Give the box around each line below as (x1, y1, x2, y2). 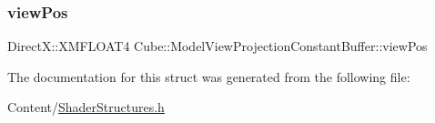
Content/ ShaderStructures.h (7, 97, 165, 117)
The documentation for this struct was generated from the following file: (7, 67, 410, 86)
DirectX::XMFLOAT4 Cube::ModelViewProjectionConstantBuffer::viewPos (7, 36, 428, 56)
